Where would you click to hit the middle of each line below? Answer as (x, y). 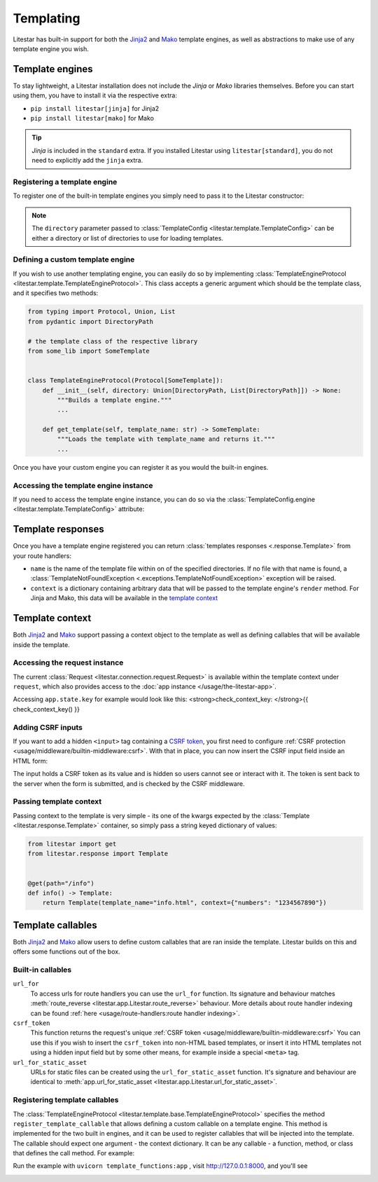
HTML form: (30, 761)
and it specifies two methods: (56, 293)
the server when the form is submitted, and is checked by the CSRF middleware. (129, 783)
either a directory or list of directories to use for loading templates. (128, 238)
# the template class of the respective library (113, 341)
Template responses (58, 529)
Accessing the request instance (68, 663)
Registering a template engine (65, 182)
